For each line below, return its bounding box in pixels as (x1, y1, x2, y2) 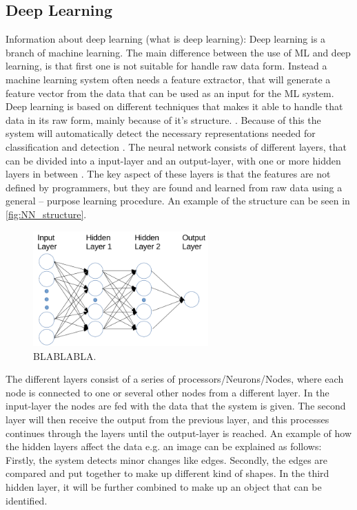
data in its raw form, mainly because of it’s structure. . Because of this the (6, 112, 321, 127)
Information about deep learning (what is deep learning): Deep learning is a (6, 32, 326, 46)
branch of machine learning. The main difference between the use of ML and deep (6, 45, 351, 59)
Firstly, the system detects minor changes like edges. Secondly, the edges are (6, 452, 328, 467)
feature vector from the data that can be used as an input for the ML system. (6, 85, 334, 100)
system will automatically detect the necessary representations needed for (6, 126, 316, 140)
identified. (6, 493, 48, 507)
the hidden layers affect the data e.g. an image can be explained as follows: (6, 439, 322, 454)
